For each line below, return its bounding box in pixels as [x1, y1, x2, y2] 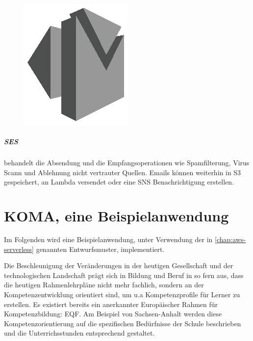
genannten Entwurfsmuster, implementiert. [36, 244, 165, 254]
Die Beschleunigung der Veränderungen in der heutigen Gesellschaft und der [4, 260, 233, 271]
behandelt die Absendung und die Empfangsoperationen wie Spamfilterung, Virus [4, 157, 250, 168]
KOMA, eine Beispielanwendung [4, 206, 229, 226]
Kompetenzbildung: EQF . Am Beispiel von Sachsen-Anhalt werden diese [4, 309, 222, 319]
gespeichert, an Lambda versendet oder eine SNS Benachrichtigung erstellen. [4, 177, 234, 187]
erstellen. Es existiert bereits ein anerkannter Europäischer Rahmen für [4, 299, 218, 309]
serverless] [4, 244, 34, 254]
